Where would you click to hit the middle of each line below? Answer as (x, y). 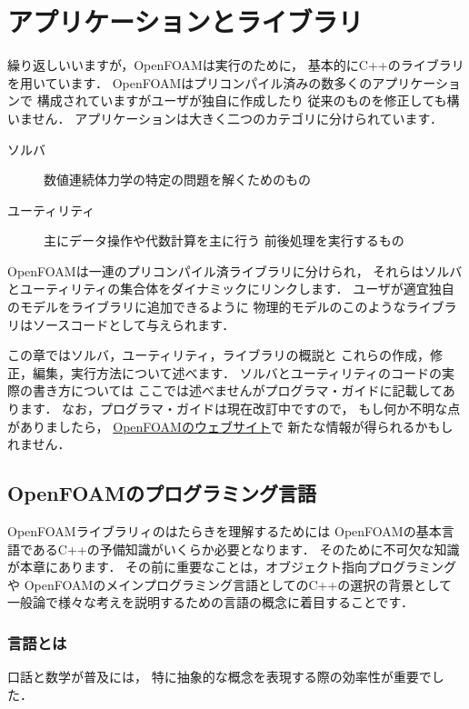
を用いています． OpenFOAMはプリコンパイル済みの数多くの (190, 82)
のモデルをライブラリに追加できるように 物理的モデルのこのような (207, 307)
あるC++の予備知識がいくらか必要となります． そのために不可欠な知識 (246, 549)
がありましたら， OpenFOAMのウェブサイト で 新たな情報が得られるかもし (230, 426)
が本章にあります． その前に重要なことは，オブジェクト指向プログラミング (232, 567)
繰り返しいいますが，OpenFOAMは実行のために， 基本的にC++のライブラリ (236, 65)
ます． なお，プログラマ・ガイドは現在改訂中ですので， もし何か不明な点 (240, 409)
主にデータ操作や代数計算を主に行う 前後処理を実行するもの (224, 240)
